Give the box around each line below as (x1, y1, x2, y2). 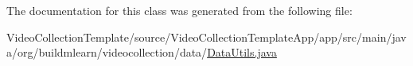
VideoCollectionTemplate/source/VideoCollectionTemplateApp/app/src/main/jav (6, 28, 407, 45)
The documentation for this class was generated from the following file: (6, 2, 353, 18)
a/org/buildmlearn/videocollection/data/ (6, 44, 208, 60)
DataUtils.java (207, 44, 277, 60)
